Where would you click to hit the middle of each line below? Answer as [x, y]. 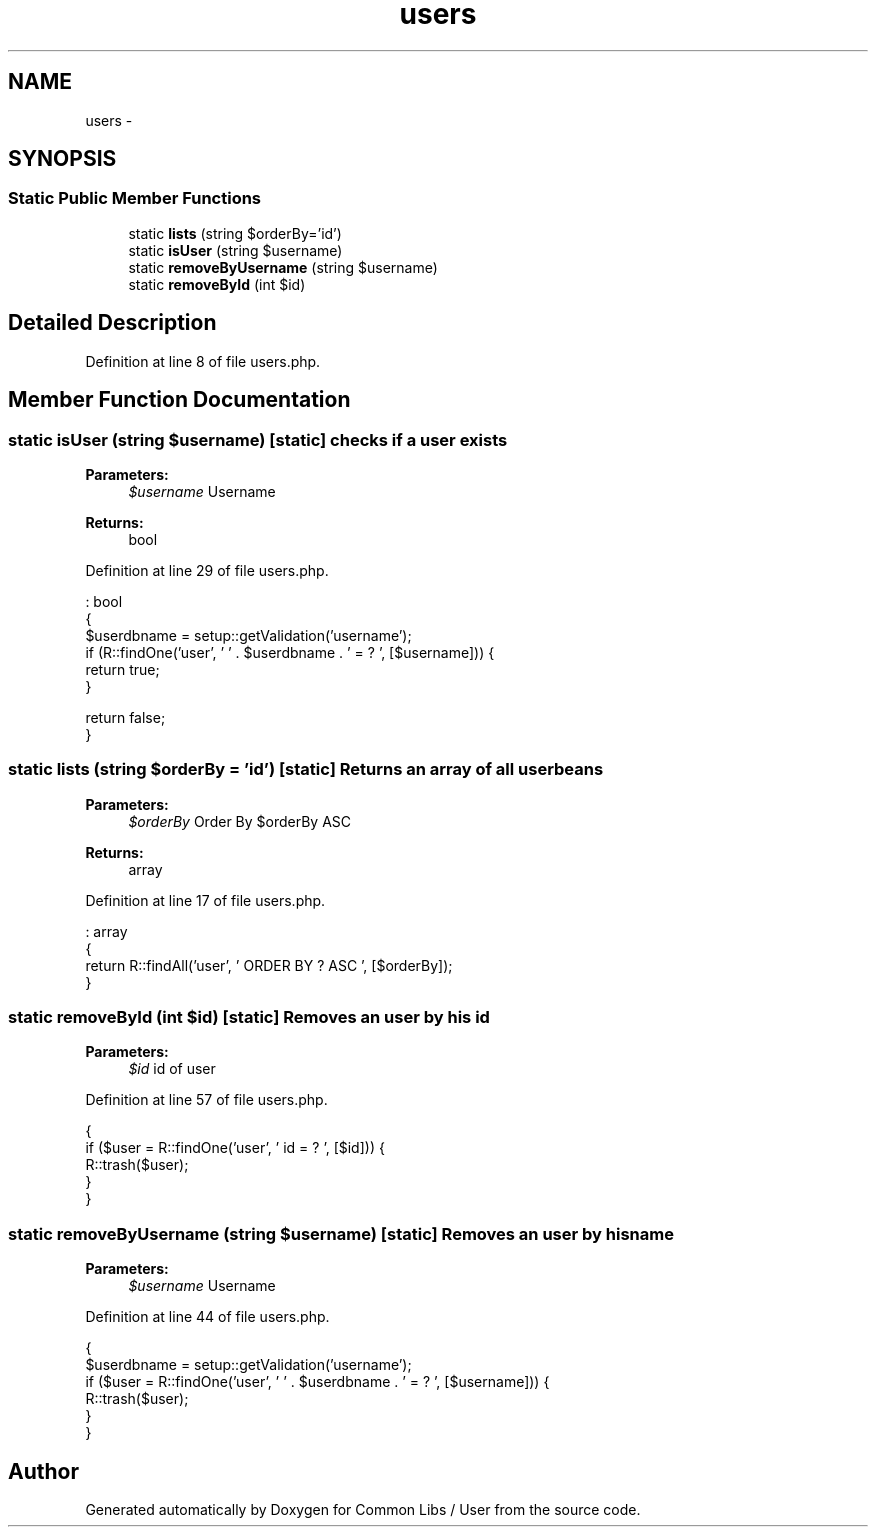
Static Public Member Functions [135, 198]
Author [43, 1471]
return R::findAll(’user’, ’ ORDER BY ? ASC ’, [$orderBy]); [269, 965]
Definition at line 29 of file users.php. [207, 570]
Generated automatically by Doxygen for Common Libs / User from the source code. [363, 1509]
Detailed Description [112, 323]
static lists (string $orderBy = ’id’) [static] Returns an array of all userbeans [306, 769]
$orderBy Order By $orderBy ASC [240, 821]
